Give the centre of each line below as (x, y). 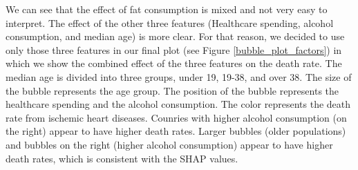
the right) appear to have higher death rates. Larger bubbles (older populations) (176, 131)
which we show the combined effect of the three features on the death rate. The (174, 63)
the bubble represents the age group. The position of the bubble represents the (172, 90)
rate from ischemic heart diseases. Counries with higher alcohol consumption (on (176, 117)
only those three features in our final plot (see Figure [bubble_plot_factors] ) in (174, 49)
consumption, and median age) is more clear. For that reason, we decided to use (175, 36)
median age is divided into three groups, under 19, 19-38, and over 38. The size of (179, 76)
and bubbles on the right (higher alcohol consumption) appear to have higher (169, 144)
